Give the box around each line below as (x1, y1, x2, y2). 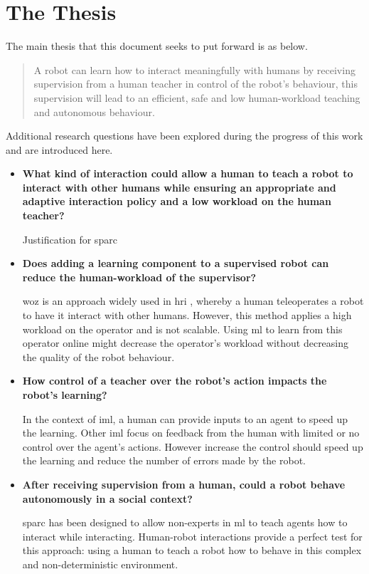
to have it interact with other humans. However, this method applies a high (22, 308, 352, 323)
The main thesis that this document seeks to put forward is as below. (6, 38, 308, 53)
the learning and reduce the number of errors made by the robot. (22, 453, 306, 468)
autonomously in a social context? (22, 491, 193, 506)
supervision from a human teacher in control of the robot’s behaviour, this (33, 76, 358, 91)
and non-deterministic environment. (22, 556, 178, 571)
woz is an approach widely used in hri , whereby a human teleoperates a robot (22, 293, 364, 308)
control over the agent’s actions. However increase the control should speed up (22, 439, 363, 454)
